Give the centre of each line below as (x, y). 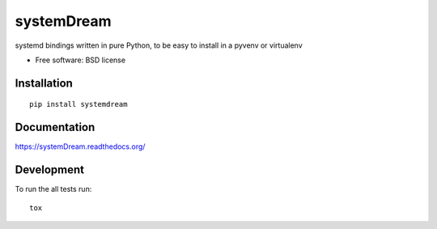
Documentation (55, 127)
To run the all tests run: (53, 189)
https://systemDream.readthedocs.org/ (80, 146)
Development (50, 170)
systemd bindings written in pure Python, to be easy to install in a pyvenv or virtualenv (159, 45)
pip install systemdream (78, 104)
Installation (44, 83)
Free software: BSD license (80, 60)
